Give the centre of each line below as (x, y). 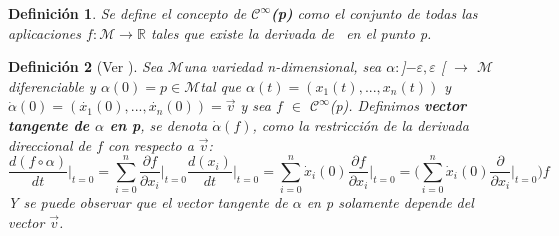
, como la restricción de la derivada (360, 124)
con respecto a (151, 144)
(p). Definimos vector (398, 105)
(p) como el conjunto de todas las (374, 13)
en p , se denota (158, 124)
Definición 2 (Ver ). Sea (85, 66)
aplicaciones (44, 32)
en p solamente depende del (390, 202)
